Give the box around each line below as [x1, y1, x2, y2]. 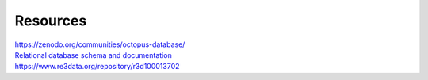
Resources [14, 12, 87, 29]
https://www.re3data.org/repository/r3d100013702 [14, 62, 180, 71]
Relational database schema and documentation [14, 50, 172, 59]
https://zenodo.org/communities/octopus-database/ [14, 40, 185, 49]
